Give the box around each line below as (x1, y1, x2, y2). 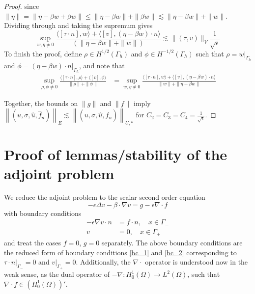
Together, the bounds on (4, 98, 78, 108)
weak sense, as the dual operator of (4, 269, 110, 279)
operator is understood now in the (145, 257, 248, 267)
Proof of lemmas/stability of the (4, 144, 227, 164)
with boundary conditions (4, 208, 82, 218)
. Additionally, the (76, 257, 131, 267)
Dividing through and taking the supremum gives (4, 20, 153, 30)
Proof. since (4, 1, 39, 11)
